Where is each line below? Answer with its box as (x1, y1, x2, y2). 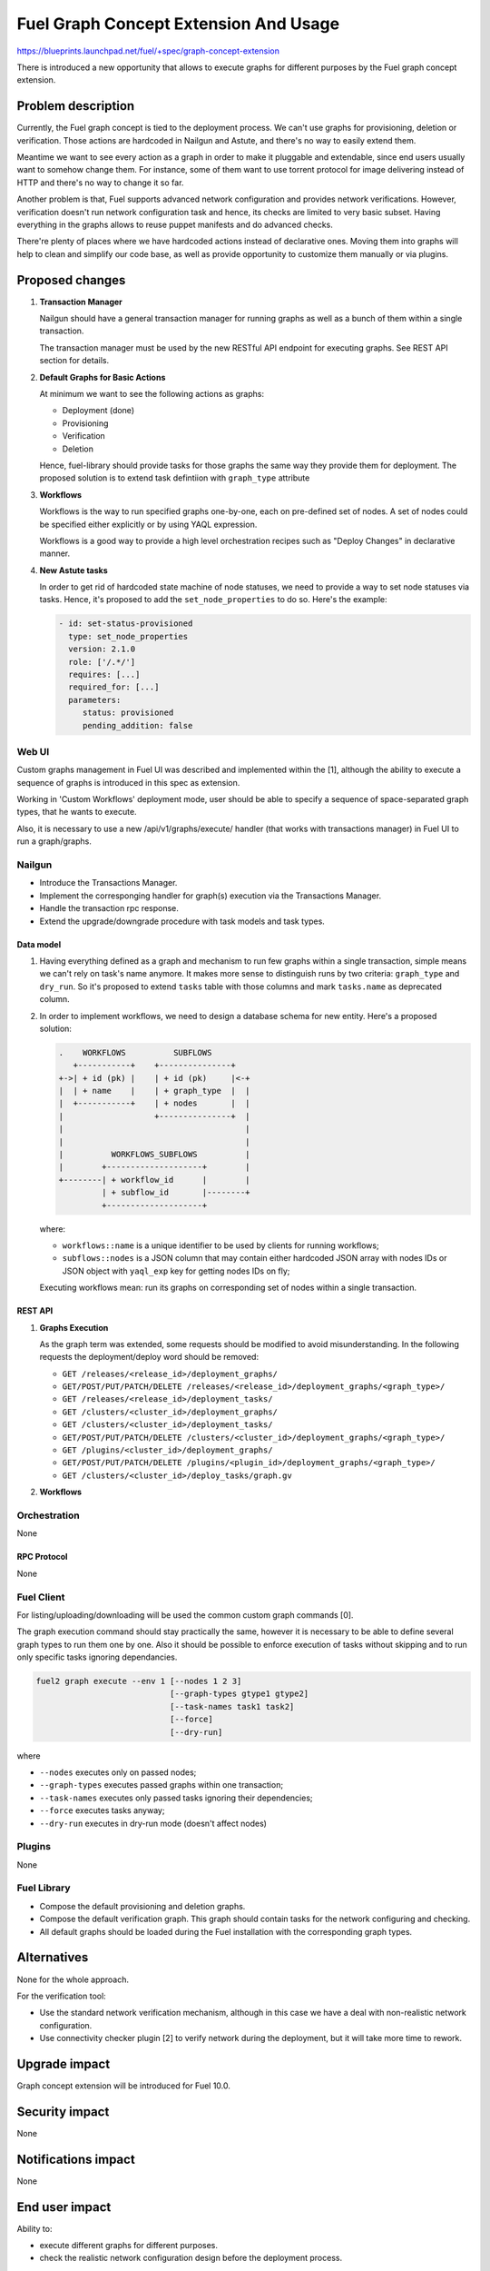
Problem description (16, 98, 135, 114)
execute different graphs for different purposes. (39, 2240, 218, 2251)
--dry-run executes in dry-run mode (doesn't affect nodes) (39, 1818, 268, 1829)
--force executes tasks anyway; (39, 1805, 165, 1816)
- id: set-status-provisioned (58, 619, 193, 629)
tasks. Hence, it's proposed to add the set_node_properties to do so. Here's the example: (39, 594, 387, 605)
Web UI (16, 745, 50, 758)
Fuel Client (16, 1591, 65, 1603)
